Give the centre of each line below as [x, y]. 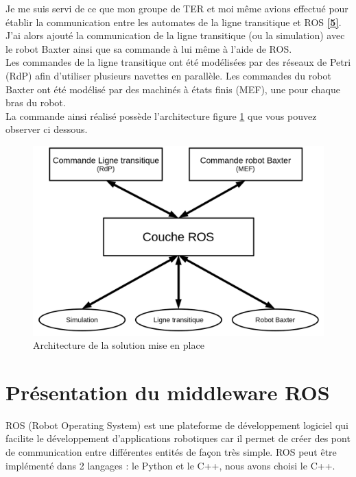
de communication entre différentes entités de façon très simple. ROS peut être [171, 452]
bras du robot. [36, 102]
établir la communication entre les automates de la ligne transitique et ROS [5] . [174, 22]
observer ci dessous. [47, 129]
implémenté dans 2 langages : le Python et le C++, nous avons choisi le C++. [170, 465]
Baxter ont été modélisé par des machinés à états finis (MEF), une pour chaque [173, 89]
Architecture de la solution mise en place [119, 345]
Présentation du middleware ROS [168, 392]
